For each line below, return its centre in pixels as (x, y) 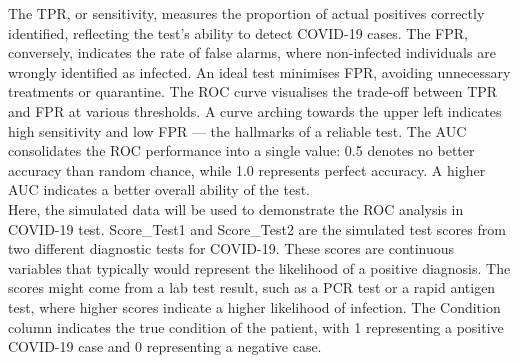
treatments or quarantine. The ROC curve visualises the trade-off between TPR (253, 91)
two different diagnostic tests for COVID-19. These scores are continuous (231, 248)
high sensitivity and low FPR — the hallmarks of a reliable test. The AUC (237, 130)
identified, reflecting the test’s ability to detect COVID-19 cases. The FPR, (238, 32)
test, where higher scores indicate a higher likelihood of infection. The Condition (254, 306)
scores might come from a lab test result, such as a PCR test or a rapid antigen (252, 287)
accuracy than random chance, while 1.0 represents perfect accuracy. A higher (247, 169)
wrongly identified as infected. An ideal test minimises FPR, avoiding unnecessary (259, 71)
